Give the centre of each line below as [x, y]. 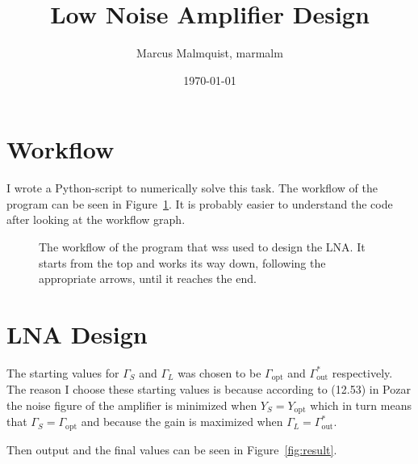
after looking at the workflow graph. [96, 219]
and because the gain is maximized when [182, 422]
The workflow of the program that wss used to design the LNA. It [202, 247]
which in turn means [361, 405]
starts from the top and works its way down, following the [182, 262]
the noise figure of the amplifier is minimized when [132, 405]
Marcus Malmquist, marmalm [210, 53]
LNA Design [77, 334]
